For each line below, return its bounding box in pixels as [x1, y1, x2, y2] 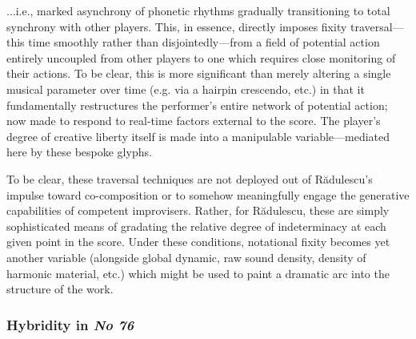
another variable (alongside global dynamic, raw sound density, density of [6, 248, 366, 265]
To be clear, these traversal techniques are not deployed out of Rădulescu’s [6, 170, 373, 187]
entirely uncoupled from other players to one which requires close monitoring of [6, 49, 396, 66]
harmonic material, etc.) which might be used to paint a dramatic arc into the [6, 264, 390, 281]
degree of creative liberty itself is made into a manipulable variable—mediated [6, 127, 390, 144]
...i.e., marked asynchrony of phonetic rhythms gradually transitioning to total [6, 2, 390, 18]
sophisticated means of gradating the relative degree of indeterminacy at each [6, 217, 386, 234]
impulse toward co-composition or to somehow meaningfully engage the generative [6, 186, 410, 203]
